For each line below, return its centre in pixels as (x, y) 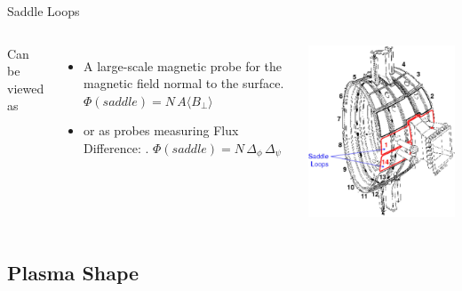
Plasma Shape (73, 273)
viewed (26, 88)
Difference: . (116, 147)
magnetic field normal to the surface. (184, 83)
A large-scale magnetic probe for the (183, 65)
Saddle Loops (44, 11)
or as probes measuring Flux (161, 130)
